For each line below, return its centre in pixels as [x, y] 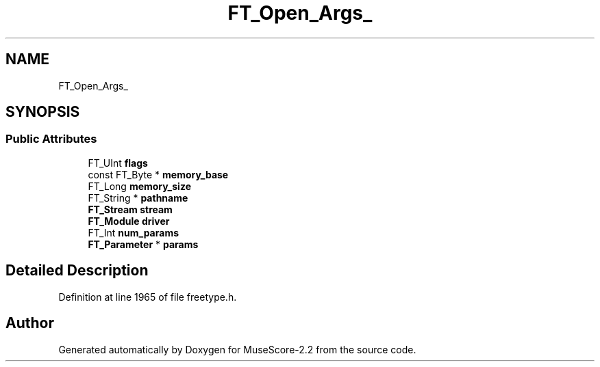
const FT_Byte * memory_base [158, 174]
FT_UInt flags [118, 163]
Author [30, 323]
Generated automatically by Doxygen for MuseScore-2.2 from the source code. [237, 349]
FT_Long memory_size [139, 186]
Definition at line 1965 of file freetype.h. [148, 297]
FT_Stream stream [130, 209]
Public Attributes [51, 139]
